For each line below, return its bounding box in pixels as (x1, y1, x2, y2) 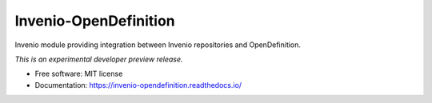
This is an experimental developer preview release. (14, 54, 183, 64)
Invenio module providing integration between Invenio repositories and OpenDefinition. (14, 40, 302, 50)
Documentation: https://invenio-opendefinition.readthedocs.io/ (34, 80, 242, 89)
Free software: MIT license (34, 69, 123, 79)
